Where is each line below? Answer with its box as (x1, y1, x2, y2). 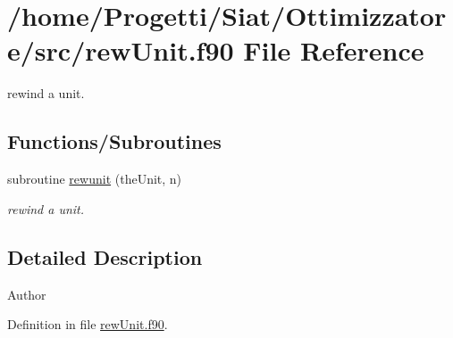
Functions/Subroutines (7, 128, 222, 155)
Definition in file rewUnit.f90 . (7, 315, 168, 334)
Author (7, 284, 46, 303)
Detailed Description (7, 243, 203, 270)
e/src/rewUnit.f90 (7, 32, 234, 69)
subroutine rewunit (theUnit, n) (7, 169, 182, 188)
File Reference (243, 32, 424, 69)
